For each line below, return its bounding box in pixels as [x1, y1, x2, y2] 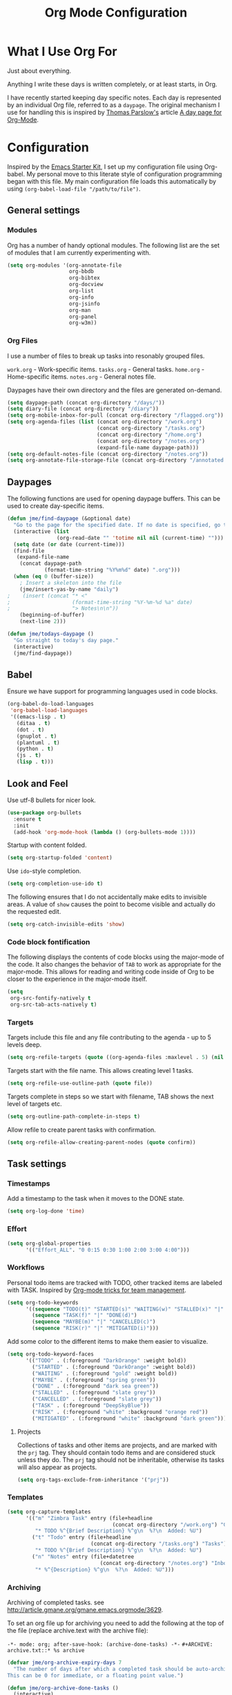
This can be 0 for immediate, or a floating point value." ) [7, 1671, 184, 1679]
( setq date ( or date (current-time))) [13, 541, 126, 547]
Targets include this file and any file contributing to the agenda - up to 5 [7, 1033, 212, 1042]
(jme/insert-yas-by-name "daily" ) [19, 586, 119, 592]
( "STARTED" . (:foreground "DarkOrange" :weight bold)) [32, 1363, 196, 1370]
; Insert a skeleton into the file [19, 579, 122, 586]
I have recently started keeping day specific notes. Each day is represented [7, 93, 222, 102]
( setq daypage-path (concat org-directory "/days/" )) [7, 399, 166, 406]
